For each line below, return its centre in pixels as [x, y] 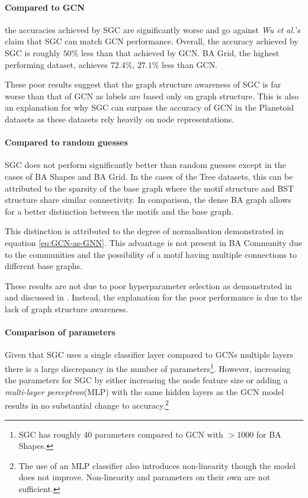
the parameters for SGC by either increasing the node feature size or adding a [146, 380]
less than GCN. [190, 64]
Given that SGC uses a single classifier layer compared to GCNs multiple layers [149, 355]
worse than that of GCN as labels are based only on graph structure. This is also [152, 96]
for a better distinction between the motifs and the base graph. [119, 211]
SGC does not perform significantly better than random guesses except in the [145, 165]
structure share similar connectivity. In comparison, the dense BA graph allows [148, 200]
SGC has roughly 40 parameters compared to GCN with [121, 434]
